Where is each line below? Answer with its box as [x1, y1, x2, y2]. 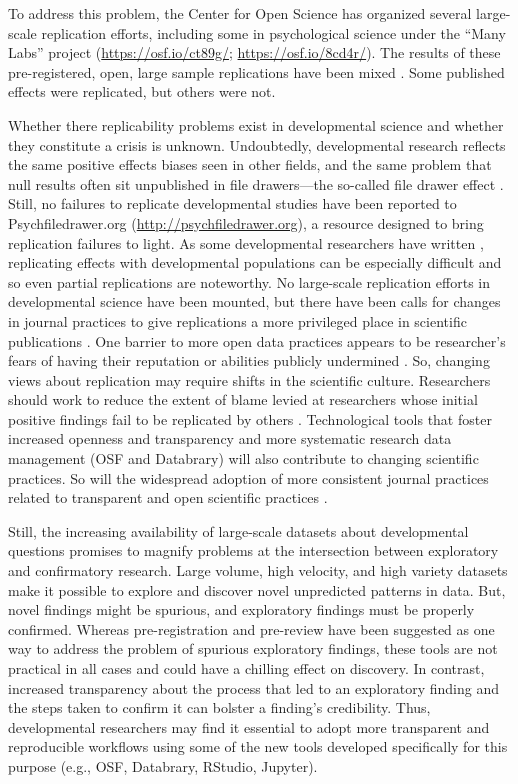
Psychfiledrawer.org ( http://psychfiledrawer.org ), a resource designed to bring [8, 212, 484, 233]
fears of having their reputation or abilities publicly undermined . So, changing [8, 350, 490, 371]
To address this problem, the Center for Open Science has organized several [8, 3, 472, 23]
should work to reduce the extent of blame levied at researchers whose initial [8, 389, 478, 410]
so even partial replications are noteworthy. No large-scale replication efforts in [8, 271, 491, 292]
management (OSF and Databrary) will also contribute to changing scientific [8, 448, 479, 469]
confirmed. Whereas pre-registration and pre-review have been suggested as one [8, 618, 495, 639]
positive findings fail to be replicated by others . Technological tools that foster [8, 408, 492, 429]
